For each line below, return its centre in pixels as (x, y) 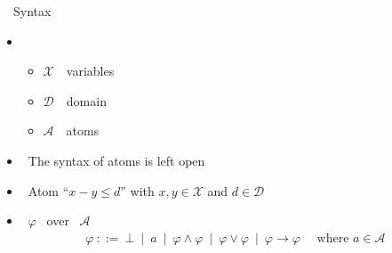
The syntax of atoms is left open (116, 160)
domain (86, 100)
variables (90, 71)
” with (137, 190)
